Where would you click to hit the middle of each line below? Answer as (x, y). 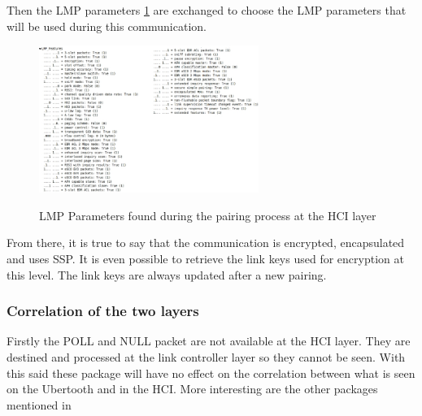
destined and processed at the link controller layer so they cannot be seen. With (206, 357)
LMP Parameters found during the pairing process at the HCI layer (208, 215)
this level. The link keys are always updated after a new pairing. (167, 274)
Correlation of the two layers (103, 311)
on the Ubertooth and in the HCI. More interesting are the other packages (192, 389)
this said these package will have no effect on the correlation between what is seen (211, 373)
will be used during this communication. (107, 26)
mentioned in (39, 404)
